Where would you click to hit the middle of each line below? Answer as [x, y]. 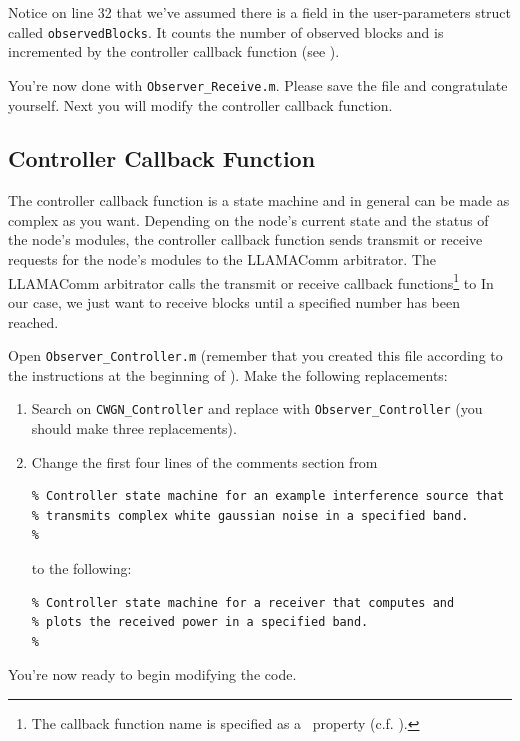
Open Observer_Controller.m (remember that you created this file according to [255, 355]
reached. [33, 321]
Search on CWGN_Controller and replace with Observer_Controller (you [257, 408]
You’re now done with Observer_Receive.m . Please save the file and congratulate [258, 84]
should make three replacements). [134, 428]
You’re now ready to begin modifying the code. [152, 674]
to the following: [81, 567]
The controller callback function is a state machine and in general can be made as [259, 200]
